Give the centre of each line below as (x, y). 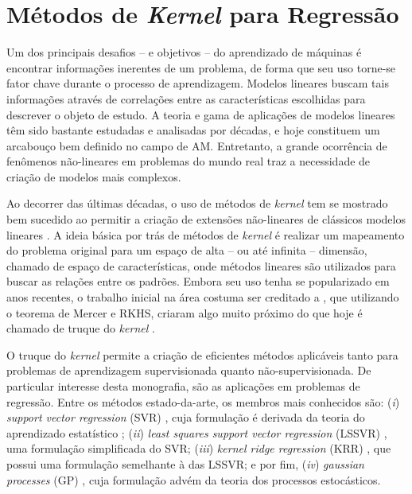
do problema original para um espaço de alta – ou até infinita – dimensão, (187, 250)
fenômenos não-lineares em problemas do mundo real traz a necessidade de (189, 161)
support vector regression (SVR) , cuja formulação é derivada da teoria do (186, 417)
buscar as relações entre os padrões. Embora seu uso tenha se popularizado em (198, 281)
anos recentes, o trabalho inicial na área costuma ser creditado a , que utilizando (203, 297)
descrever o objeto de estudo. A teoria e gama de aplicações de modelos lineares (201, 114)
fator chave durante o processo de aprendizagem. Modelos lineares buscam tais (198, 83)
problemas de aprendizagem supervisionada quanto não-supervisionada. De (189, 370)
